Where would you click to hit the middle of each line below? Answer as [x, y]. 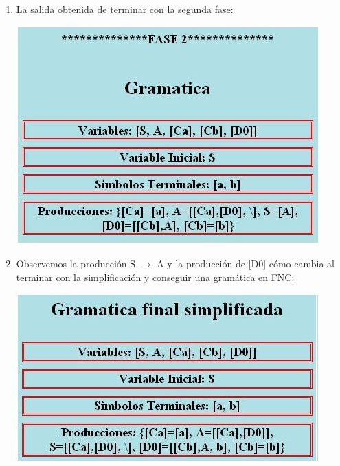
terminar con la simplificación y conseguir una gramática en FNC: [155, 277]
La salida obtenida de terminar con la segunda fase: [125, 9]
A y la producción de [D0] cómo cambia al [246, 264]
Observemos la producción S [76, 264]
